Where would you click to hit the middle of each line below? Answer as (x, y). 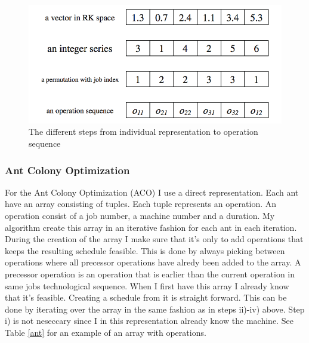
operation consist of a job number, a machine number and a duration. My (140, 216)
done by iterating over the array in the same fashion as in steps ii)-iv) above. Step (155, 309)
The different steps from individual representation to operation (143, 132)
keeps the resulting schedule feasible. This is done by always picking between (145, 250)
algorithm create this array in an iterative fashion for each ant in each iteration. (151, 227)
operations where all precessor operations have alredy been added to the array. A (153, 262)
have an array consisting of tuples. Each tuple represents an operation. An (141, 204)
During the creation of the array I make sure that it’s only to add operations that (154, 239)
